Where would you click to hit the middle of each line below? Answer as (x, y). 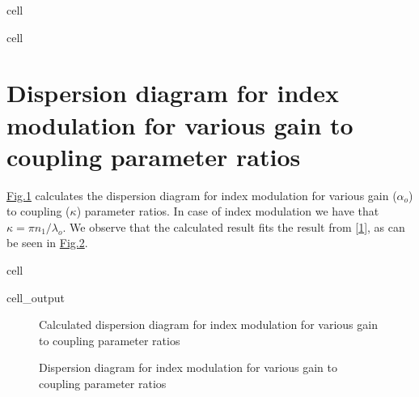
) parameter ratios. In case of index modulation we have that (228, 211)
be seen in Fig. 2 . (47, 243)
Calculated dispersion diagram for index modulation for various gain (208, 324)
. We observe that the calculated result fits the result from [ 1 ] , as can (234, 226)
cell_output (36, 297)
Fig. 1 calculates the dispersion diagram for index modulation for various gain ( (202, 195)
